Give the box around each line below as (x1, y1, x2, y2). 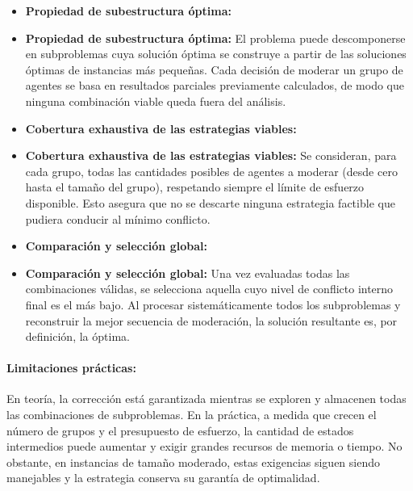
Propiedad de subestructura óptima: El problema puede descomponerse (25, 29, 406, 46)
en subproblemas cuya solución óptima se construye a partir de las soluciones (25, 45, 407, 62)
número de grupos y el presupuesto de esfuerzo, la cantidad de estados (6, 422, 354, 439)
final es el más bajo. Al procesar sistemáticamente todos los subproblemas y (25, 296, 401, 313)
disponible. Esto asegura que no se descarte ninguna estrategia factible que (25, 194, 395, 211)
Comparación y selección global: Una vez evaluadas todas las (25, 264, 350, 281)
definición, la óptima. (25, 328, 130, 345)
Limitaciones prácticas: (6, 359, 136, 376)
